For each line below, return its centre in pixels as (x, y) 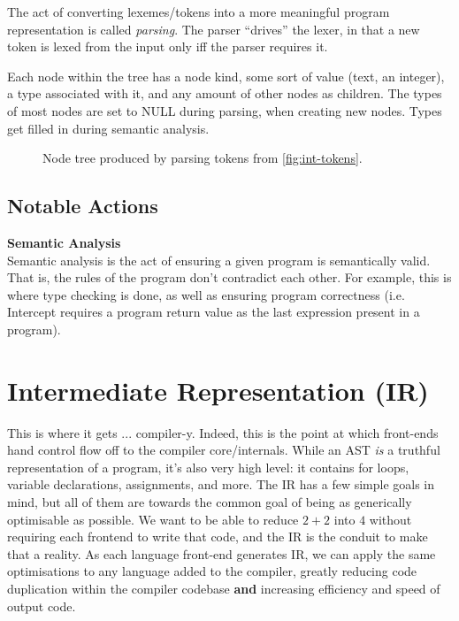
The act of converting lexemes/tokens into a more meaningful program (199, 11)
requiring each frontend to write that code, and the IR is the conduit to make (218, 537)
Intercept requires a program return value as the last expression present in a (214, 312)
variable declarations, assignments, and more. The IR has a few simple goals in (221, 484)
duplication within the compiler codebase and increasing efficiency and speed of (224, 588)
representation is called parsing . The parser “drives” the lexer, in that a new (214, 29)
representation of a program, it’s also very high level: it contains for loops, (208, 467)
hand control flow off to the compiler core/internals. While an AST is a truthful (224, 450)
